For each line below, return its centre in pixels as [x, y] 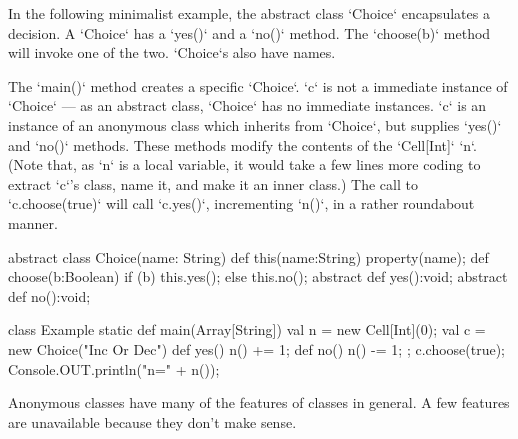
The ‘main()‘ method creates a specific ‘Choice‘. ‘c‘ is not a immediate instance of [258, 85]
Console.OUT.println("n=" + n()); [114, 368]
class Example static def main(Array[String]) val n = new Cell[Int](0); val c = [247, 329]
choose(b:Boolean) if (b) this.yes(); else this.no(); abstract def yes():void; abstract [258, 276]
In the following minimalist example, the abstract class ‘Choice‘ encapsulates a [249, 13]
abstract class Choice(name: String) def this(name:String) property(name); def [248, 256]
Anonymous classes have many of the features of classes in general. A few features [259, 402]
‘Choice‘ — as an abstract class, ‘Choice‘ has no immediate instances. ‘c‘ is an [247, 105]
